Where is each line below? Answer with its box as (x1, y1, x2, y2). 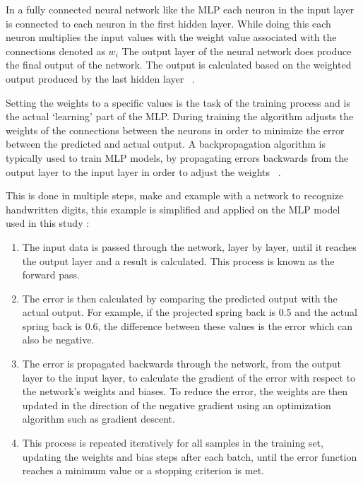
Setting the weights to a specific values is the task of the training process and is (6, 95, 350, 110)
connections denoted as (6, 43, 105, 58)
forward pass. (22, 267, 80, 282)
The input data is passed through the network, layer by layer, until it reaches (22, 239, 357, 254)
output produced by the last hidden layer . (6, 71, 195, 86)
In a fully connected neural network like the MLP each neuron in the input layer (6, 2, 355, 16)
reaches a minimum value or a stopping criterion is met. (22, 463, 264, 478)
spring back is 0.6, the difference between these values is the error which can (22, 318, 352, 333)
